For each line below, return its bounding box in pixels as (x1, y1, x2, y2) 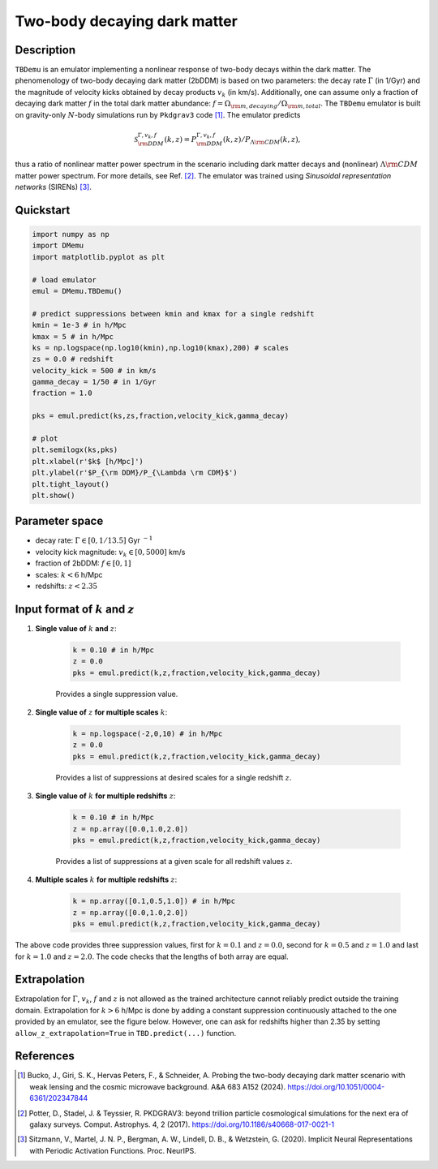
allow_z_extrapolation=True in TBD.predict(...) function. (15, 1028, 237, 1038)
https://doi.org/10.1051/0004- (287, 1081, 385, 1091)
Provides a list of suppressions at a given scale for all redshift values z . (55, 856, 293, 866)
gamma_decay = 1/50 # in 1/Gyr (32, 377, 157, 387)
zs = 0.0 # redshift (32, 355, 114, 364)
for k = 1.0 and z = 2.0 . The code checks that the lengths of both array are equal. (15, 952, 289, 961)
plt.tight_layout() (32, 479, 109, 488)
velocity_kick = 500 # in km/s (32, 366, 157, 375)
